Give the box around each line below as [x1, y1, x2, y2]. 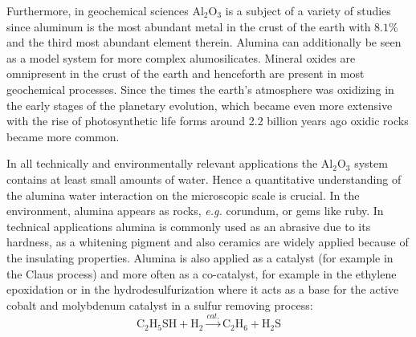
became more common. [6, 128, 120, 144]
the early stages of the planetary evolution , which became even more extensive [6, 96, 393, 113]
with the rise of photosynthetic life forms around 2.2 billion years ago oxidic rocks [6, 112, 409, 129]
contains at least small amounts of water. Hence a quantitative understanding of [6, 170, 402, 187]
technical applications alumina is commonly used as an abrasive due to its [6, 217, 371, 234]
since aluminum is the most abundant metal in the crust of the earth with [6, 18, 371, 35]
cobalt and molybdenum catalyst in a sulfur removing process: [6, 296, 313, 313]
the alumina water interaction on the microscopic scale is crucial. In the [6, 186, 360, 203]
